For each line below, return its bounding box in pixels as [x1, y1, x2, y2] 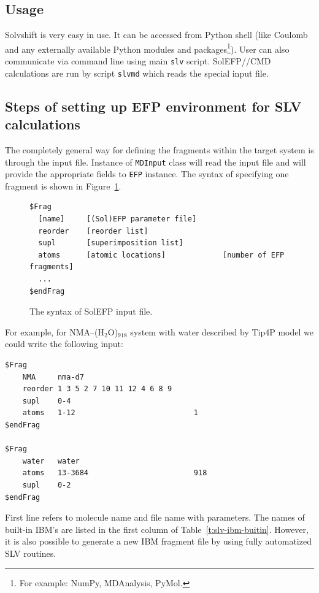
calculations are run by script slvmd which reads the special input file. [5, 66, 269, 79]
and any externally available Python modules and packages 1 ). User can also [5, 40, 290, 55]
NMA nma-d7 [22, 372, 84, 381]
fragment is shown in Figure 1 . [5, 179, 121, 192]
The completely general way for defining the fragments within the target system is [5, 143, 314, 156]
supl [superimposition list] [38, 239, 183, 248]
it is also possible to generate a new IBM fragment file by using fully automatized [5, 535, 312, 548]
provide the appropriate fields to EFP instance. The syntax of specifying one [5, 167, 289, 180]
